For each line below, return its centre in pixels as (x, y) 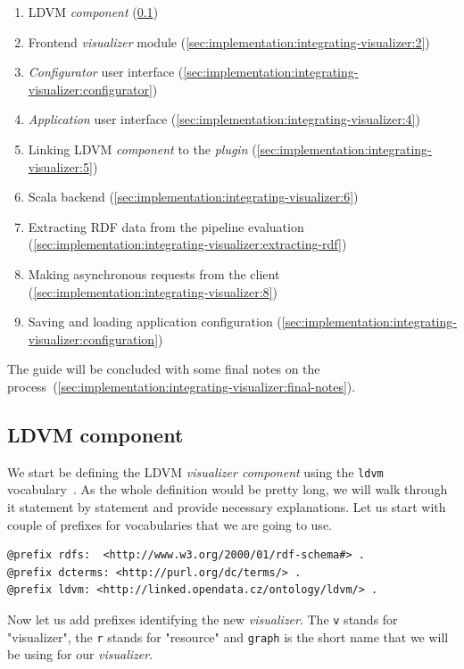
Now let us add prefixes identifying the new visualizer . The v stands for (203, 619)
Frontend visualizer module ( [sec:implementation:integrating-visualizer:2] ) (229, 41)
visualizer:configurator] (90, 89)
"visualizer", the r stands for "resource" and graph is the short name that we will (228, 636)
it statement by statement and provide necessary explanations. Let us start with (227, 506)
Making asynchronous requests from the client (154, 273)
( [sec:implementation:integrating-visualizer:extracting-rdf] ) (187, 244)
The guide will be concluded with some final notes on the (164, 369)
